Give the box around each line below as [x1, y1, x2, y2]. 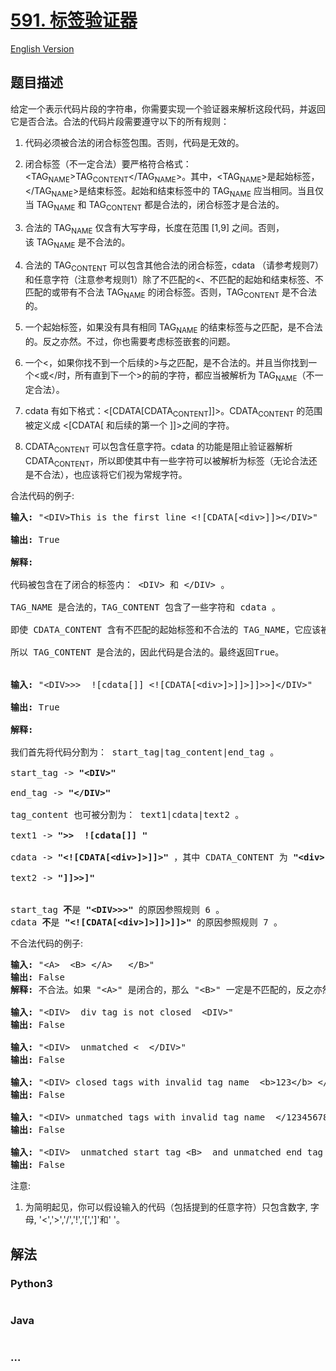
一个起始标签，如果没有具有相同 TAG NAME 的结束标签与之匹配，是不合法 [24, 321, 323, 336]
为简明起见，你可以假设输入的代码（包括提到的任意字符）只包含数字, [24, 1201, 308, 1213]
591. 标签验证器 [10, 9, 138, 32]
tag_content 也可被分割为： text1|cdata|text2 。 [10, 809, 245, 821]
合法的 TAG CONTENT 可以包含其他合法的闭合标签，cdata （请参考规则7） [24, 259, 325, 273]
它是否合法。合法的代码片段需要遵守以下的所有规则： [10, 115, 230, 127]
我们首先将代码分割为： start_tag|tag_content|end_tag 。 [10, 747, 280, 758]
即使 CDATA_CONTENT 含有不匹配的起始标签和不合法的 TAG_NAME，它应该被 [10, 624, 330, 636]
